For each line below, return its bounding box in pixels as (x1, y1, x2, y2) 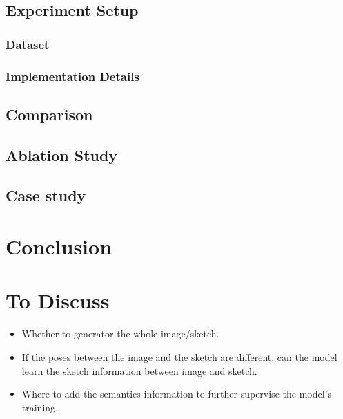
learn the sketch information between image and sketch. (21, 363, 257, 378)
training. (21, 400, 58, 414)
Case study (6, 185, 86, 206)
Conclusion (6, 232, 112, 260)
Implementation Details (6, 67, 139, 84)
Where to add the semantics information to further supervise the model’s (21, 387, 331, 401)
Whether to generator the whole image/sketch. (21, 326, 219, 341)
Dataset (6, 35, 50, 53)
